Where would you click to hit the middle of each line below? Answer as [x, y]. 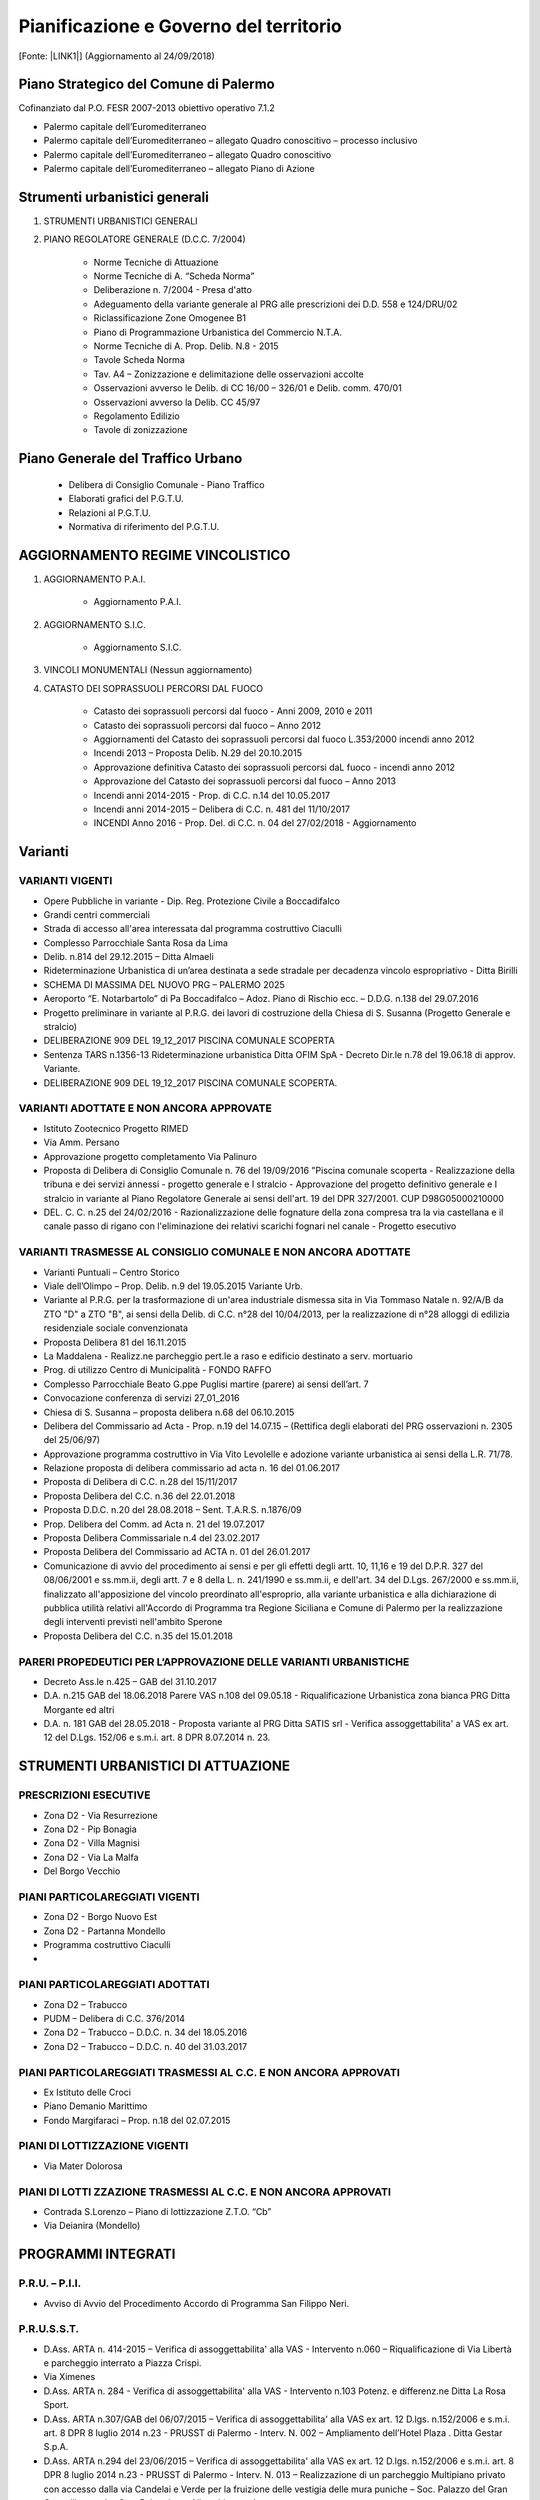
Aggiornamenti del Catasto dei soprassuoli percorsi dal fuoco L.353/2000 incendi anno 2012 [284, 739]
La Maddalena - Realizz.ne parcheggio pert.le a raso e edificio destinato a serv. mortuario [228, 1356]
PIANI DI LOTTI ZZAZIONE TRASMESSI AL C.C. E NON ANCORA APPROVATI [205, 2192]
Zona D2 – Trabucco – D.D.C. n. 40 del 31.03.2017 [145, 2046]
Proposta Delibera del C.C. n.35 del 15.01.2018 [138, 1636]
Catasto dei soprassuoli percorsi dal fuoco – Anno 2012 [207, 725]
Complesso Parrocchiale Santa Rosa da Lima [136, 942]
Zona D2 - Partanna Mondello [104, 1931]
